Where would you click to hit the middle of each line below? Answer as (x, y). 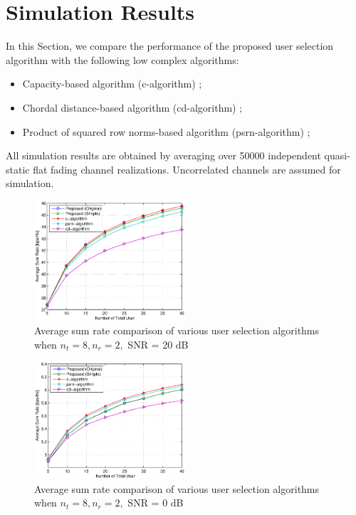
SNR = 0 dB (156, 503)
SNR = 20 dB (158, 344)
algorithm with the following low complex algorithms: (122, 59)
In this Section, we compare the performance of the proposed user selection (170, 46)
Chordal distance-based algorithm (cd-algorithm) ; (132, 107)
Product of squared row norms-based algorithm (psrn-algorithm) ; (166, 131)
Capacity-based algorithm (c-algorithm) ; (112, 84)
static (18, 169)
